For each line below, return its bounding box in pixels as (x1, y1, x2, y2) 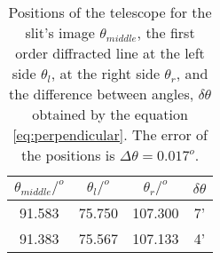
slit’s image (25, 22, 95, 43)
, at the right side (51, 63, 161, 83)
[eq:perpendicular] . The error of (12, 124, 208, 145)
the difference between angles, (9, 83, 194, 104)
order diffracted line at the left (15, 43, 205, 63)
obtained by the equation (32, 104, 188, 124)
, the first (137, 22, 195, 43)
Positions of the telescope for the (8, 2, 212, 22)
